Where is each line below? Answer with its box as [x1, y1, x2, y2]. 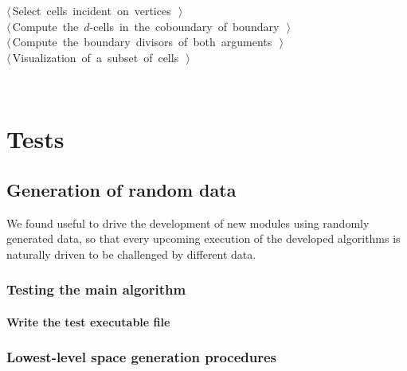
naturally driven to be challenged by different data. [6, 245, 256, 262]
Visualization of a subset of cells [12, 49, 179, 65]
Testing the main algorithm [6, 279, 186, 299]
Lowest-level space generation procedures [6, 347, 277, 367]
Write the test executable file [6, 313, 170, 330]
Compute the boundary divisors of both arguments [12, 33, 272, 50]
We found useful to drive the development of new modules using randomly [6, 214, 370, 231]
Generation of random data [6, 177, 237, 201]
